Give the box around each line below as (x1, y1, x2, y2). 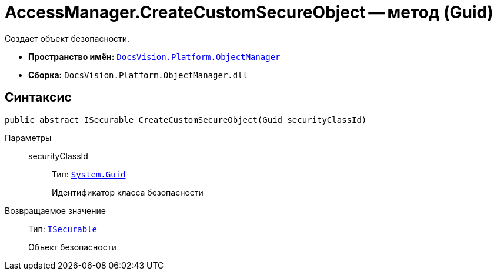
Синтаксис (5, 90, 72, 105)
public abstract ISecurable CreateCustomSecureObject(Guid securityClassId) (5, 115, 367, 125)
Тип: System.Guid (52, 169, 126, 179)
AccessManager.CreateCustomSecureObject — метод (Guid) (5, 2, 493, 22)
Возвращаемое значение (5, 205, 106, 216)
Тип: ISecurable (28, 223, 98, 234)
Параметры (5, 132, 52, 143)
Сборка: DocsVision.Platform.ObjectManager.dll (28, 69, 248, 80)
